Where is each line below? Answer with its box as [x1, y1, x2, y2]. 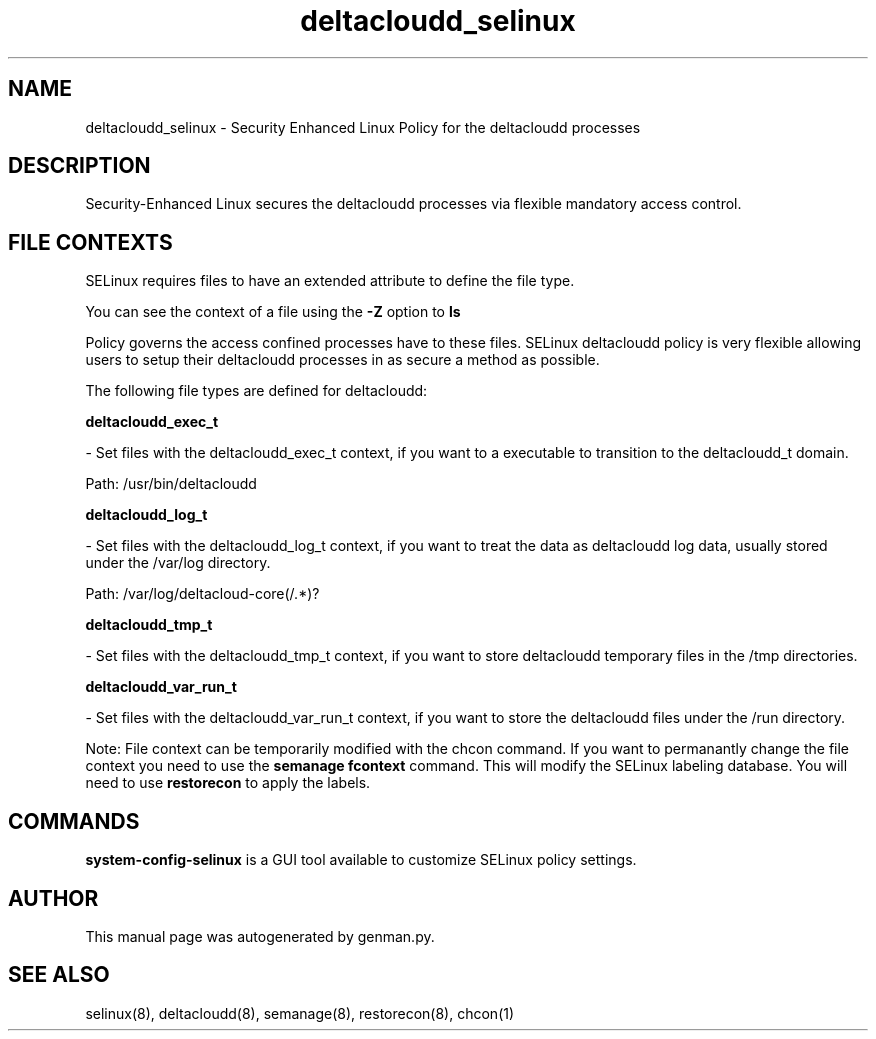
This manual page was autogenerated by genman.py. [85, 927, 435, 945]
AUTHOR [8, 885, 99, 911]
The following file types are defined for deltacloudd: [85, 382, 428, 400]
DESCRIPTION [8, 153, 151, 179]
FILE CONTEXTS [8, 229, 173, 255]
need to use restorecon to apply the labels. [85, 774, 371, 792]
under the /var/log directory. [85, 554, 271, 572]
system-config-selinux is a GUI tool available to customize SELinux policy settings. [85, 851, 637, 869]
